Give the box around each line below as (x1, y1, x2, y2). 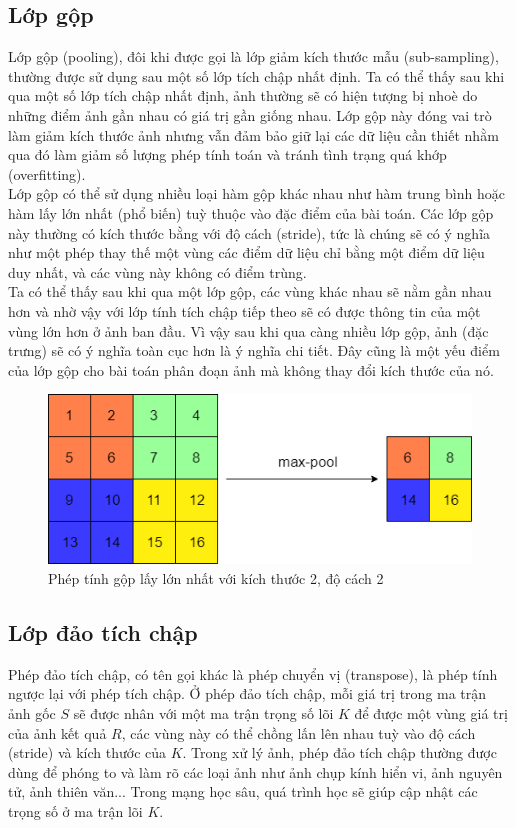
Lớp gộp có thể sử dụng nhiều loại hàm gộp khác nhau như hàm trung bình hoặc (8, 183, 505, 204)
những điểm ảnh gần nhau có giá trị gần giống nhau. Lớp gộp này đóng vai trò (8, 104, 492, 125)
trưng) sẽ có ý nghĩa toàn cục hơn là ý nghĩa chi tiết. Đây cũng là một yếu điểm (8, 340, 500, 361)
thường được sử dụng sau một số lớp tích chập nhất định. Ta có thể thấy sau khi (8, 65, 505, 86)
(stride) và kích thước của (8, 742, 167, 763)
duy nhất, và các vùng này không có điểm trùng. (8, 261, 307, 282)
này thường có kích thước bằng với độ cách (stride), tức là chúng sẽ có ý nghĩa (8, 222, 491, 243)
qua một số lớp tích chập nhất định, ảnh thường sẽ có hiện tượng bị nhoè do (8, 85, 478, 106)
